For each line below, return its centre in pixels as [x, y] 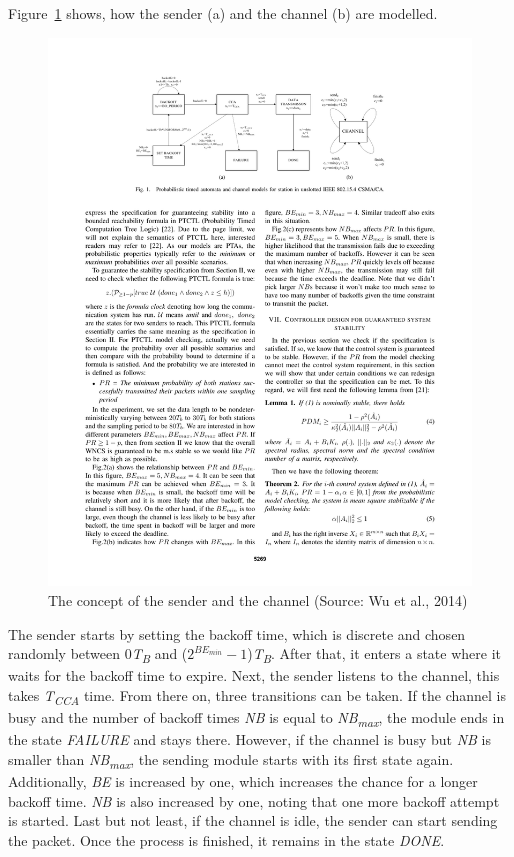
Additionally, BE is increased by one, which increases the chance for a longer [243, 780]
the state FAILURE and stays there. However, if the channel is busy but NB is [249, 739]
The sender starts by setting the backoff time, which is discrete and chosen [237, 633]
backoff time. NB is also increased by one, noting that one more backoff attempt [254, 800]
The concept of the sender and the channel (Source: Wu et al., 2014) [258, 600]
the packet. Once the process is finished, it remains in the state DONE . [226, 839]
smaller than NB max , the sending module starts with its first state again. [231, 760]
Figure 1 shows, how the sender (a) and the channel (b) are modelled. [223, 13]
